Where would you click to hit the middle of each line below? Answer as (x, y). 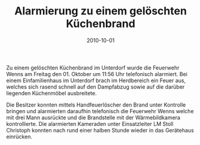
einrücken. (19, 137)
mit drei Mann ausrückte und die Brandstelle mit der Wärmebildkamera (93, 117)
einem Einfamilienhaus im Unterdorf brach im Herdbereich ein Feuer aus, (96, 80)
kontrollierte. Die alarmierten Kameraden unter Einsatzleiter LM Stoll (90, 123)
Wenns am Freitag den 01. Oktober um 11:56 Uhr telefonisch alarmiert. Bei (97, 74)
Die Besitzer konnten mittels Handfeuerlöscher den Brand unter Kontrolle (96, 105)
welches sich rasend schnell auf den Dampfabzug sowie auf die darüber (96, 87)
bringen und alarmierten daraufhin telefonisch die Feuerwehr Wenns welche (100, 111)
